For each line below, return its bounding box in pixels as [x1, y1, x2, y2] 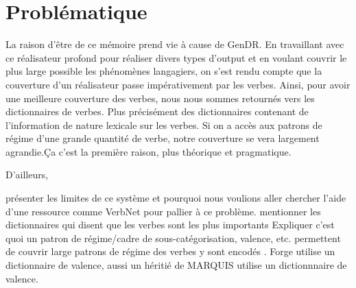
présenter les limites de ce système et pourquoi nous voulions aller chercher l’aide [5, 191, 346, 205]
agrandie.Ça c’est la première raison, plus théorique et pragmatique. [5, 144, 292, 158]
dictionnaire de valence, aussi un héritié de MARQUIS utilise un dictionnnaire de [5, 258, 347, 272]
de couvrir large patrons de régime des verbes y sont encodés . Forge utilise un [5, 244, 335, 259]
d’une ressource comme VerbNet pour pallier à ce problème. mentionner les [5, 204, 321, 218]
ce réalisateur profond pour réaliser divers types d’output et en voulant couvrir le [5, 50, 347, 64]
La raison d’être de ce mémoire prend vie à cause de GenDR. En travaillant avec [5, 37, 344, 51]
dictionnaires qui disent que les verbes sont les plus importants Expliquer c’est [5, 217, 335, 232]
